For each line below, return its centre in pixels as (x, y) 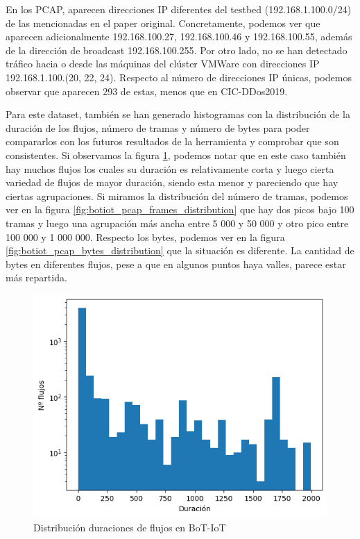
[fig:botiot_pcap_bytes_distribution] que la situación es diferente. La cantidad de (180, 250)
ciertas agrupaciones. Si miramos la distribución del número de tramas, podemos (177, 196)
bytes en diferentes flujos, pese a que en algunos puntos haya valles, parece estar (176, 264)
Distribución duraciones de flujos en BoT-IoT (130, 527)
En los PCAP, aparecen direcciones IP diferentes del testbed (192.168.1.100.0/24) (179, 9)
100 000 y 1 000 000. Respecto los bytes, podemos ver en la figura (145, 237)
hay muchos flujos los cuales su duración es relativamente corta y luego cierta (170, 168)
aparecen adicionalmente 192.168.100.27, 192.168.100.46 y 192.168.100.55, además (179, 36)
